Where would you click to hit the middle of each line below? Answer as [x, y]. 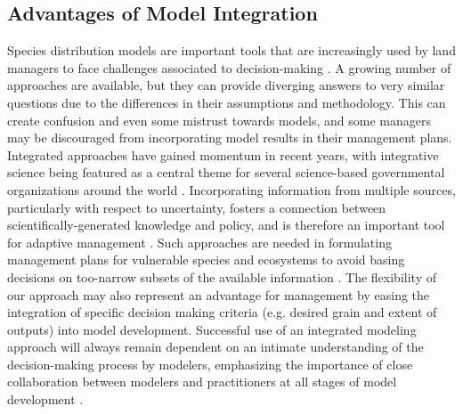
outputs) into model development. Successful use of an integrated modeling [212, 329]
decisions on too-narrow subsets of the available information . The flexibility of [222, 276]
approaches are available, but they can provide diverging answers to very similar [226, 85]
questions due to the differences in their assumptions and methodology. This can [227, 102]
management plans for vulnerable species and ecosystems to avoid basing [206, 260]
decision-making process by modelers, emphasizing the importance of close [210, 364]
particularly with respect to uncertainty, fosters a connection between [197, 207]
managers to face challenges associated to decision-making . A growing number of [229, 67]
